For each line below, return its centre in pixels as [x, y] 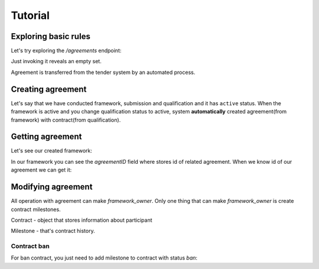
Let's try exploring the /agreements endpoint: [66, 51]
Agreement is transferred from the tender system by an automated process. [103, 72]
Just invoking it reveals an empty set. [56, 61]
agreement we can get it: [41, 170]
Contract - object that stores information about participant [82, 220]
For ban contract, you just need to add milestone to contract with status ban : [104, 258]
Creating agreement [49, 89]
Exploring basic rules [51, 36]
